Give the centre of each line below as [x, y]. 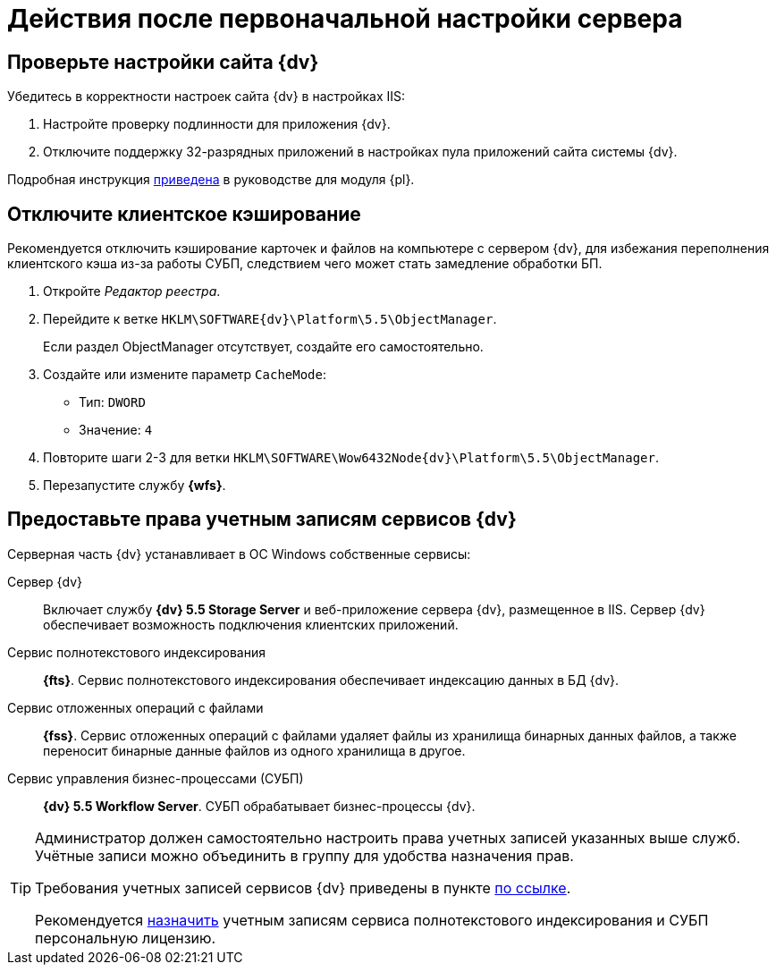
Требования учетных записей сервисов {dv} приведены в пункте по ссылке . [303, 887]
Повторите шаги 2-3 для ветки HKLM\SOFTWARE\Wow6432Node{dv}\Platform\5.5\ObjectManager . [351, 458]
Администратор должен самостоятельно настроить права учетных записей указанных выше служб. [388, 837]
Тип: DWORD [112, 402]
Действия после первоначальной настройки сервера [345, 19]
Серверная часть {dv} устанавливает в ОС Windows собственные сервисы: [239, 554]
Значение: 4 [116, 430]
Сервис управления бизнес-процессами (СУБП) [156, 778]
